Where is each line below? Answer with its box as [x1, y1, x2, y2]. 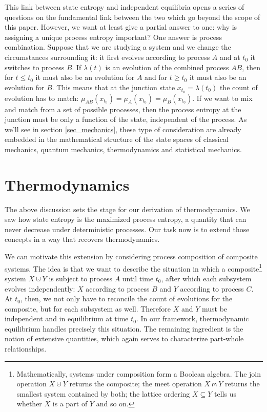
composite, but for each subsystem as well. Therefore [5, 303, 171, 314]
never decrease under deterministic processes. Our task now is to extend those [5, 223, 250, 234]
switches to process [5, 61, 65, 72]
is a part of [52, 398, 88, 409]
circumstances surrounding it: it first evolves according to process [5, 51, 210, 62]
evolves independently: [5, 283, 75, 294]
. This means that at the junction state [52, 81, 175, 92]
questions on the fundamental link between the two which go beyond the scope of [5, 11, 260, 22]
